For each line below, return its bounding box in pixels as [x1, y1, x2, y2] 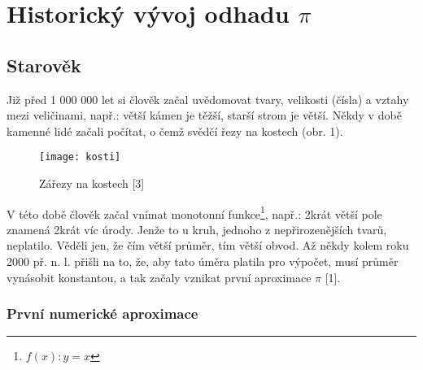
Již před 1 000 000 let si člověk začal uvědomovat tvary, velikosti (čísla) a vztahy [7, 90, 409, 107]
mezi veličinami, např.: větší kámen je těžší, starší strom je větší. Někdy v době [7, 107, 402, 124]
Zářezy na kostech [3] [39, 175, 145, 192]
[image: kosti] [39, 151, 121, 163]
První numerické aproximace [7, 303, 198, 324]
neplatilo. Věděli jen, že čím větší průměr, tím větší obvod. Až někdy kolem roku [7, 237, 409, 254]
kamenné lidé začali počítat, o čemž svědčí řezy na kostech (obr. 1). [7, 122, 343, 139]
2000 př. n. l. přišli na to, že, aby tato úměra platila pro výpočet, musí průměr [7, 253, 399, 270]
